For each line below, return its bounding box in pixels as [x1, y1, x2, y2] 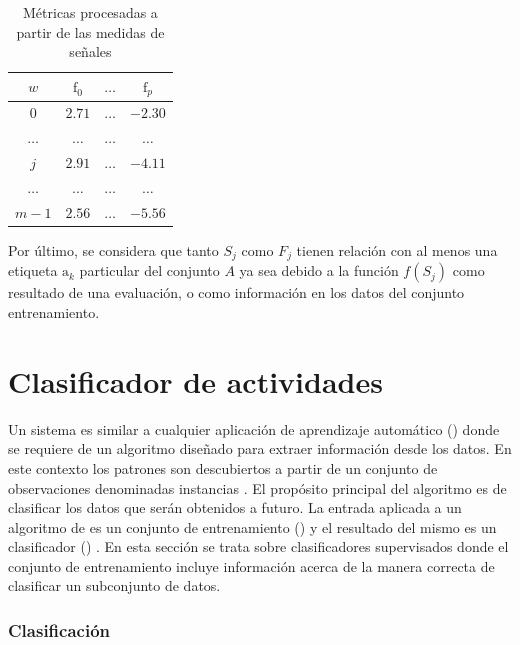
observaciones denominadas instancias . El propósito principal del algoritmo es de [8, 477, 507, 498]
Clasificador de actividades [8, 360, 383, 401]
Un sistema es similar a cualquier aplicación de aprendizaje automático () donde [8, 418, 500, 439]
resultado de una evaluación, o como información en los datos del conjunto [8, 282, 465, 303]
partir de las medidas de [16, 21, 165, 42]
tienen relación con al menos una [296, 239, 498, 260]
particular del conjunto [79, 260, 220, 281]
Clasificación [8, 617, 111, 642]
